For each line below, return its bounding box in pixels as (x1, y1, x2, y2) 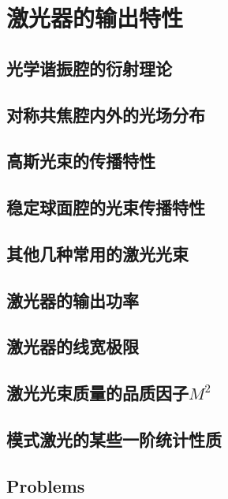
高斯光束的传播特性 (6, 148, 155, 173)
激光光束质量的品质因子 (6, 381, 189, 405)
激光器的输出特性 (6, 2, 184, 34)
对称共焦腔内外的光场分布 (6, 102, 205, 126)
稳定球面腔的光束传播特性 (6, 195, 205, 219)
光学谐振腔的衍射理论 (6, 55, 172, 80)
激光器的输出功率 (6, 287, 139, 312)
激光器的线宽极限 (6, 334, 139, 358)
